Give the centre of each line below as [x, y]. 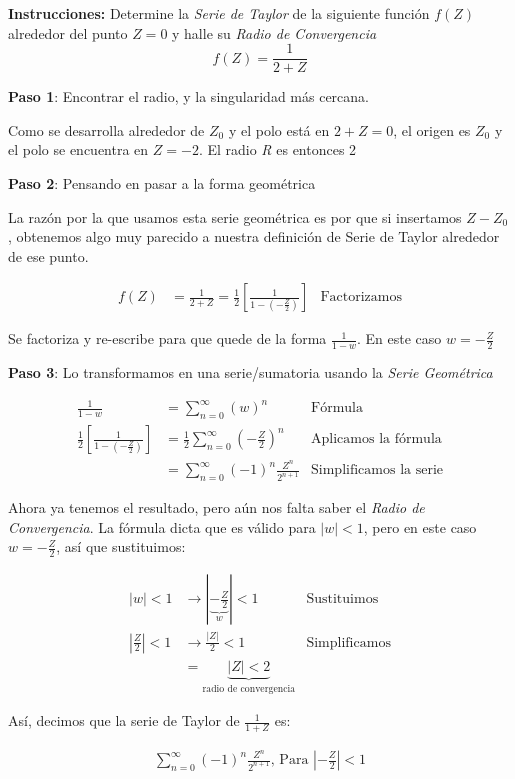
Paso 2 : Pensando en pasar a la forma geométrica [162, 183]
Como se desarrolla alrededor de [106, 129]
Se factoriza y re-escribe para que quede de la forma [167, 338]
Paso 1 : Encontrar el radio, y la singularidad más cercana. [188, 96]
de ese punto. [48, 255]
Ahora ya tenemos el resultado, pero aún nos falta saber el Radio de [216, 507]
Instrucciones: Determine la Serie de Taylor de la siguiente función [219, 13]
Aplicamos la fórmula [376, 439]
